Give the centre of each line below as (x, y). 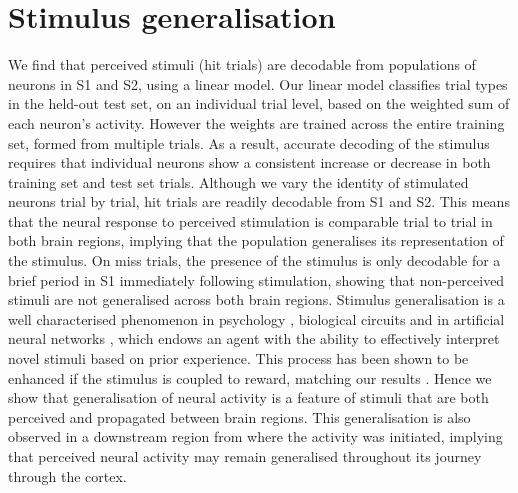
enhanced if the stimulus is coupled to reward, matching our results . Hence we (250, 377)
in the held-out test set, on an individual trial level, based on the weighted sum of (259, 103)
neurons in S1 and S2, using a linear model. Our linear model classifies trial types (258, 83)
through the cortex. (67, 475)
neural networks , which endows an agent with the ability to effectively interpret (254, 338)
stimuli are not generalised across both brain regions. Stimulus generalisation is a (256, 299)
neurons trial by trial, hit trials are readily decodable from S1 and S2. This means (259, 201)
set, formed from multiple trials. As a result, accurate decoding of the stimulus (249, 142)
